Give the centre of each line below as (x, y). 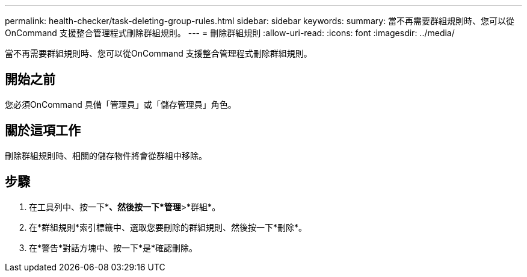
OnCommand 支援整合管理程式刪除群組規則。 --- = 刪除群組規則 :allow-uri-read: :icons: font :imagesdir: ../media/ (230, 33)
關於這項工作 (43, 131)
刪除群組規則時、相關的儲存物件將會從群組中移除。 (106, 155)
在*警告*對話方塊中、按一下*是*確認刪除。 (113, 247)
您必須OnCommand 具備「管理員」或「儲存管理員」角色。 (121, 104)
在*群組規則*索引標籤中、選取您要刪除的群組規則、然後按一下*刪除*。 (168, 227)
